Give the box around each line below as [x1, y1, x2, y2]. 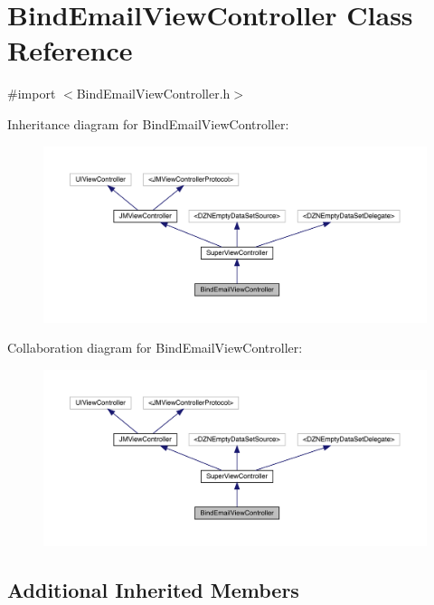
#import [7, 84, 56, 103]
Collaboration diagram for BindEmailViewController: [7, 338, 303, 357]
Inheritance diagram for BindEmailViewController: [7, 114, 289, 133]
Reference [7, 32, 133, 69]
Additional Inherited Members [7, 575, 299, 603]
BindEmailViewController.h [76, 84, 231, 103]
